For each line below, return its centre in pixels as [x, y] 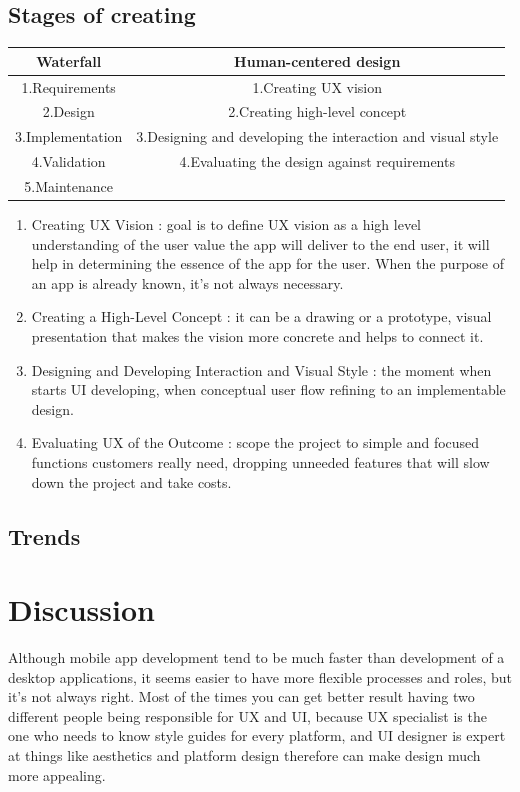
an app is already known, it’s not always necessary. [187, 282]
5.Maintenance [69, 185]
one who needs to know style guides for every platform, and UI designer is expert [257, 735]
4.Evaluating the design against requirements [317, 161]
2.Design [68, 111]
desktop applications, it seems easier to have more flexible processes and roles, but [260, 676]
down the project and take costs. [131, 481]
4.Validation [68, 161]
